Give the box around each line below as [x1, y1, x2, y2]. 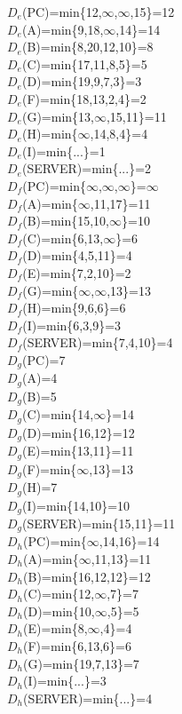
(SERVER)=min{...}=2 [21, 159, 152, 178]
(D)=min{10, [23, 601, 95, 620]
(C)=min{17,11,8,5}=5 [21, 54, 147, 73]
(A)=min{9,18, [21, 20, 104, 38]
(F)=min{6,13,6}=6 [23, 636, 131, 654]
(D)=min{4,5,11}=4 [22, 246, 132, 265]
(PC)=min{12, [21, 3, 102, 20]
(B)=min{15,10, [22, 211, 110, 230]
